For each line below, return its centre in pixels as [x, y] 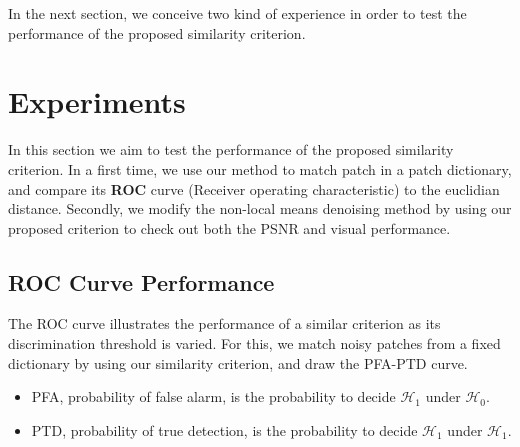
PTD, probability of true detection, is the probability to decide [224, 429]
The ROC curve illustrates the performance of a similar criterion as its [224, 323]
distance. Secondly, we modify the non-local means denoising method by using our [260, 208]
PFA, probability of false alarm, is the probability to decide [213, 396]
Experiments [97, 101]
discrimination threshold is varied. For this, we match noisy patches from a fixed [254, 343]
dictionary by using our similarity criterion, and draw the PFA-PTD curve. [238, 362]
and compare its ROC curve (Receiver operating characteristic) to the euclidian [254, 188]
